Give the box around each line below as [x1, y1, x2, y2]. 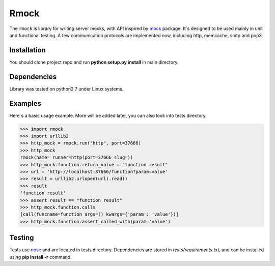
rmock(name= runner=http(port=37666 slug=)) [20, 155, 133, 160]
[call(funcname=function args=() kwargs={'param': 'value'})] [20, 212, 179, 217]
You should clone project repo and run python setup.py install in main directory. [9, 59, 179, 65]
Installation [9, 46, 46, 54]
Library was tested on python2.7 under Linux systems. [9, 85, 124, 92]
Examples [9, 99, 42, 108]
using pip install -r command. [9, 254, 72, 260]
